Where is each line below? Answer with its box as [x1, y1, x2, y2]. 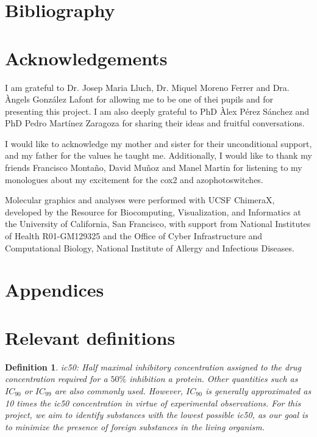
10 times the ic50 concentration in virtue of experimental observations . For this [5, 396, 301, 409]
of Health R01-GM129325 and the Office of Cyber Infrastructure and [5, 229, 263, 242]
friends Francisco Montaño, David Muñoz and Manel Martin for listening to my [5, 161, 302, 174]
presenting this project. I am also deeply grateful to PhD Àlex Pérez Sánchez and [5, 104, 310, 117]
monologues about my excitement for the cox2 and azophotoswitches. [5, 173, 263, 186]
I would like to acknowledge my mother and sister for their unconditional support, [5, 137, 312, 150]
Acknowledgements [5, 45, 168, 70]
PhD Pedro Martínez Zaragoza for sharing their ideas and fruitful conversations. [5, 117, 305, 129]
